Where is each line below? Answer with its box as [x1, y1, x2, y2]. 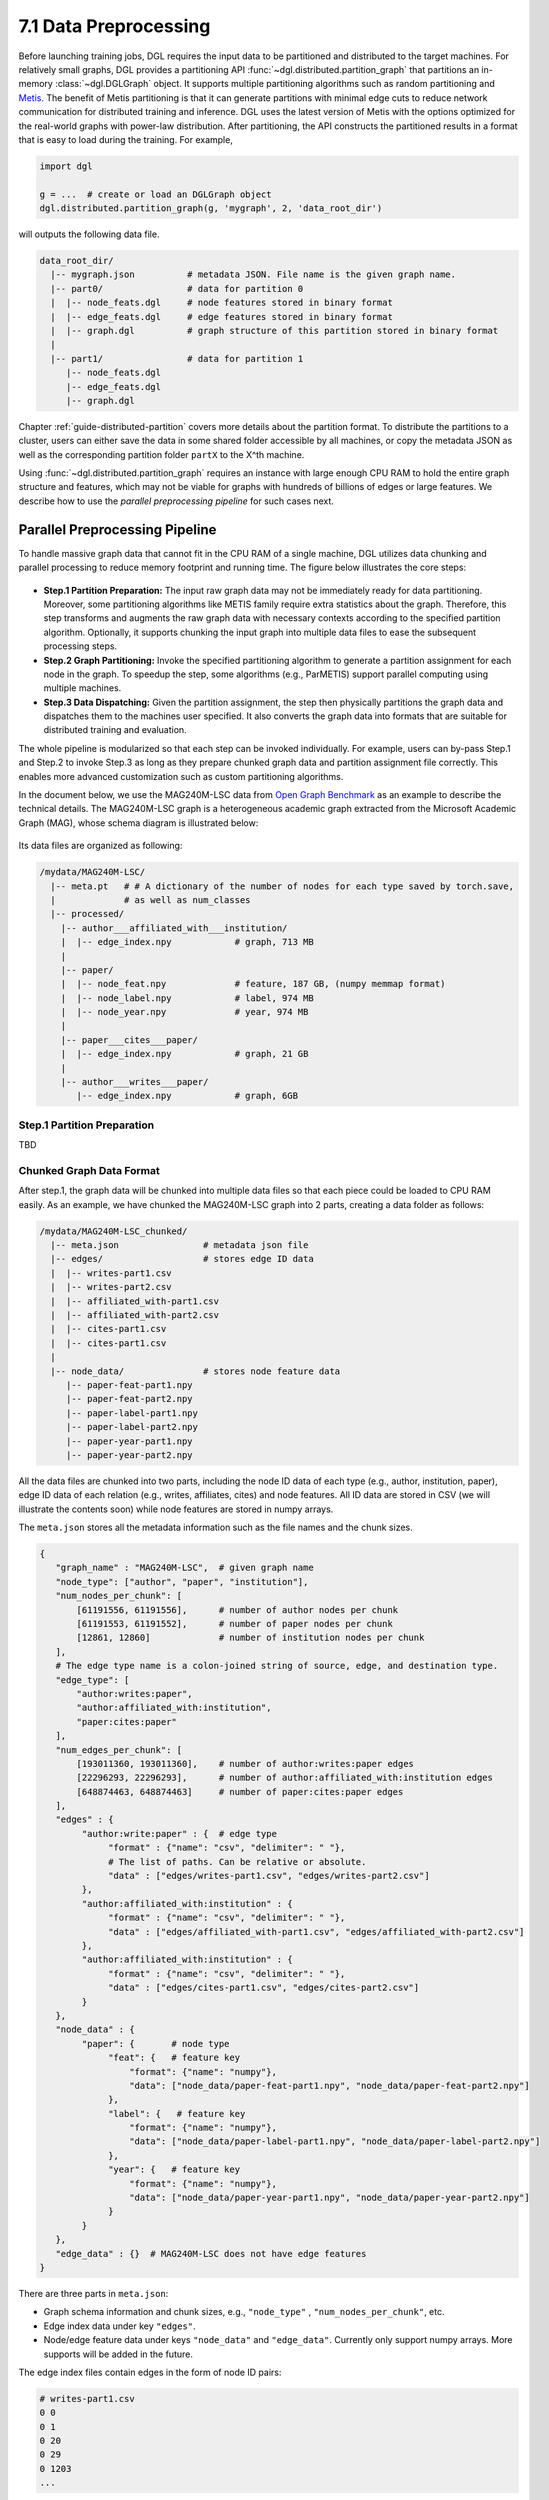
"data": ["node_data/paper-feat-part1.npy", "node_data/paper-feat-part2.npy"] [128, 2080, 530, 2091]
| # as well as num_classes [50, 894, 251, 905]
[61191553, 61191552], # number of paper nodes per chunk [76, 1618, 394, 1630]
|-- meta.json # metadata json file [50, 1240, 309, 1251]
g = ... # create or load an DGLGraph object [39, 188, 272, 200]
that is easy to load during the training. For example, [18, 133, 234, 145]
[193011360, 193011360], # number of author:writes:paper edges [76, 1758, 415, 1769]
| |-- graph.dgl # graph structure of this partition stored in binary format [50, 325, 499, 336]
